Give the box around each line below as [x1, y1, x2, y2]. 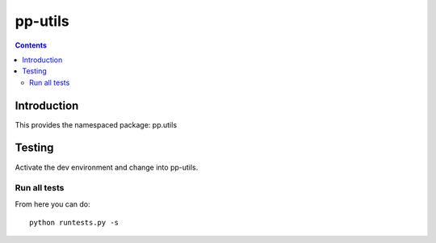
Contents [15, 40, 48, 50]
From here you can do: [15, 199, 90, 209]
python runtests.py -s [29, 218, 119, 228]
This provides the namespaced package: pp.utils [15, 119, 178, 129]
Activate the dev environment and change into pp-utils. [15, 162, 199, 172]
